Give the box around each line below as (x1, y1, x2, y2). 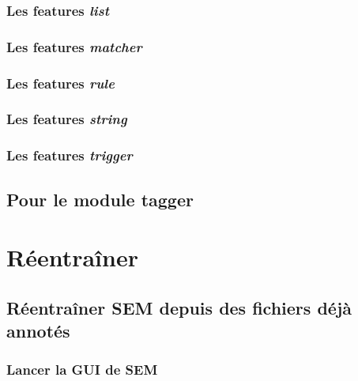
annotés (6, 319, 70, 343)
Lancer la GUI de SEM (6, 360, 158, 379)
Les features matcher (6, 36, 142, 56)
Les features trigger (6, 145, 133, 165)
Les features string (6, 109, 127, 129)
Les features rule (6, 73, 115, 92)
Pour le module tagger (6, 187, 194, 211)
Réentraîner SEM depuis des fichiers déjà (6, 295, 352, 319)
